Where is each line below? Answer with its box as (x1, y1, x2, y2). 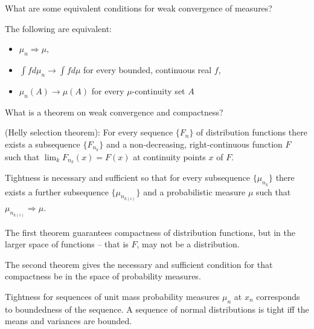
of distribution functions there (196, 126, 307, 138)
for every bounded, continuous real (83, 63, 212, 76)
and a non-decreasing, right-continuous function (106, 137, 283, 150)
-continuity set (132, 84, 185, 97)
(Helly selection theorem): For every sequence (5, 126, 173, 138)
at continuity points (133, 150, 206, 163)
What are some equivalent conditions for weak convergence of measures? (5, 2, 272, 14)
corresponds (256, 290, 300, 302)
